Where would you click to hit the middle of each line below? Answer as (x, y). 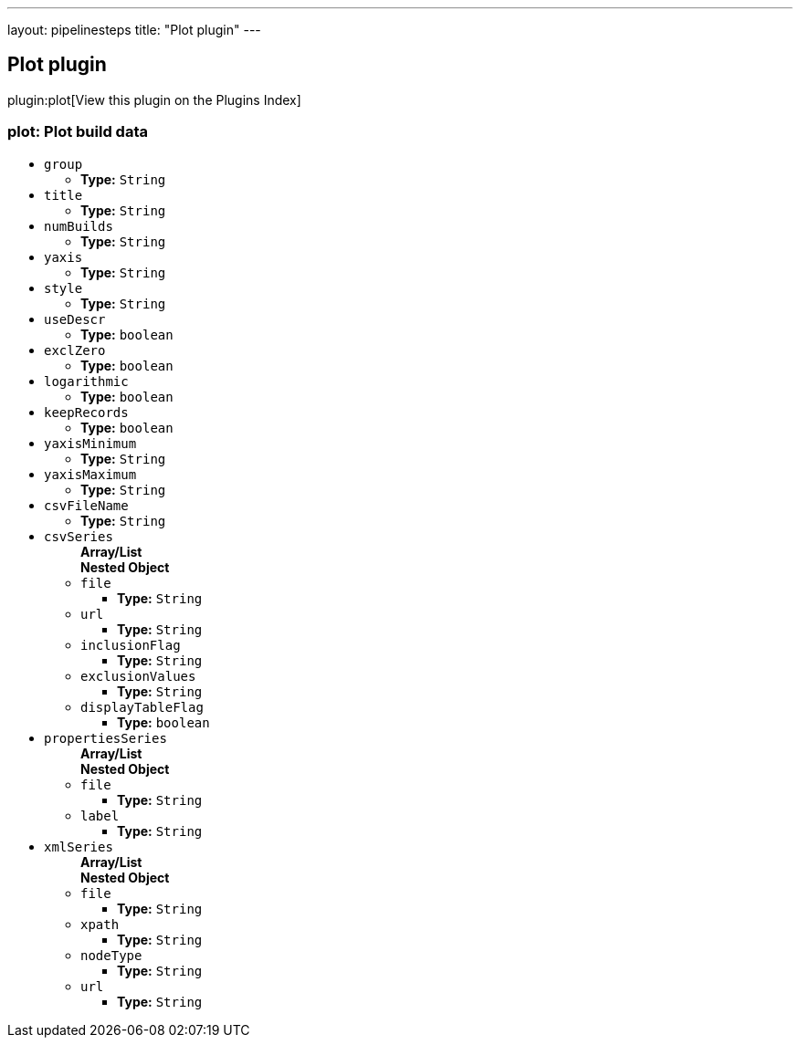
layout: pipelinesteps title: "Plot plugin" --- (134, 30)
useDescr (75, 319)
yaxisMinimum (90, 443)
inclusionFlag (131, 645)
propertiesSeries (105, 738)
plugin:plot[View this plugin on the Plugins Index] (154, 99)
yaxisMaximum (90, 474)
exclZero (75, 350)
